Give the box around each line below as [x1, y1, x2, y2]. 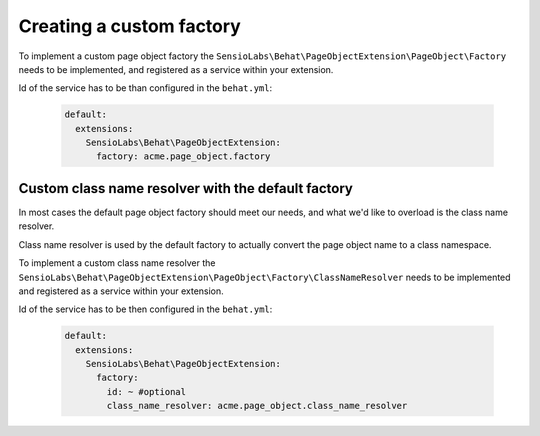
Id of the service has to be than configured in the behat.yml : [18, 82, 273, 94]
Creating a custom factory [18, 15, 242, 37]
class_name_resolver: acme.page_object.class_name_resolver [106, 400, 408, 412]
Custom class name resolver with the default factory [18, 180, 354, 197]
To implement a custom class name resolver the [18, 257, 216, 269]
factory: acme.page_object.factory [96, 151, 271, 162]
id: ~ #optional [106, 386, 187, 397]
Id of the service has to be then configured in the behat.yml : [18, 303, 273, 315]
